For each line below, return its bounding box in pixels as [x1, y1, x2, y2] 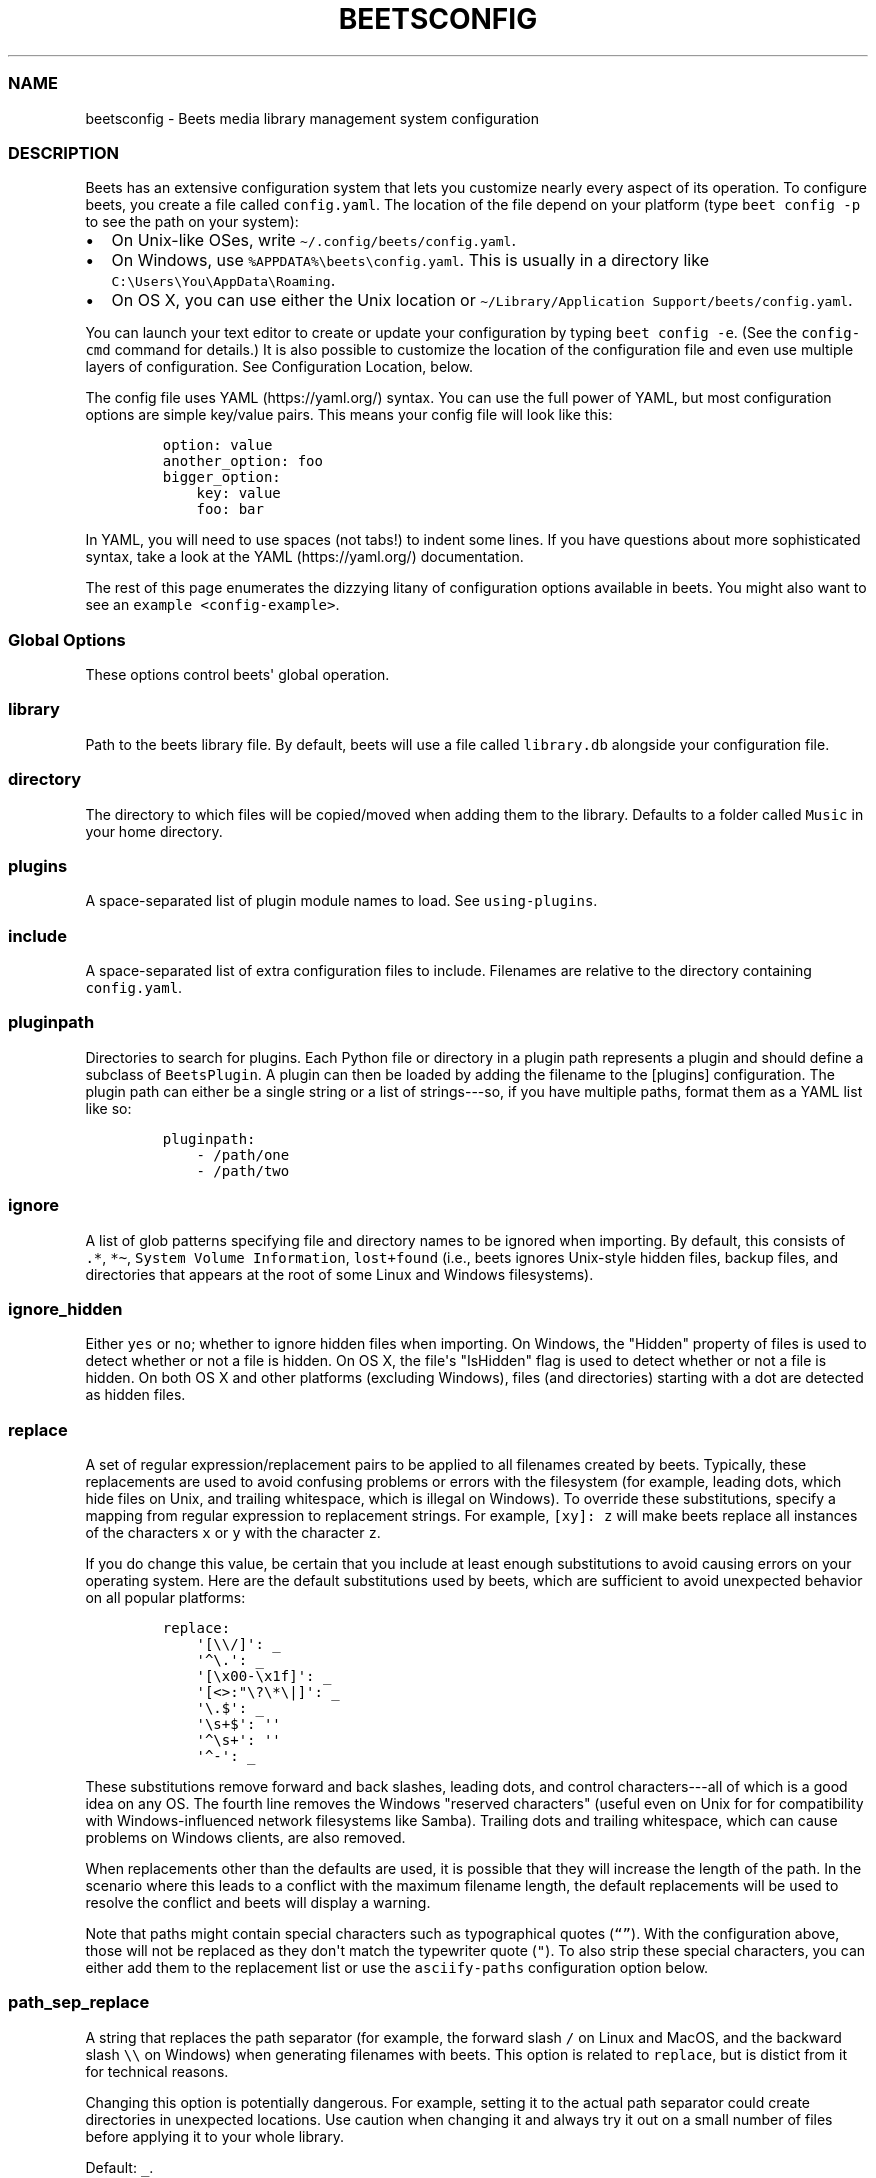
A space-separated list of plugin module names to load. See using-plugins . [85, 892, 598, 910]
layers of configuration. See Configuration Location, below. [85, 358, 474, 376]
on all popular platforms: [85, 1589, 246, 1606]
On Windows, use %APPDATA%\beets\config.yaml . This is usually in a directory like [111, 250, 709, 271]
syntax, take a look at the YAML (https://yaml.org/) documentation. [85, 548, 524, 566]
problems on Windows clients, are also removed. [85, 1829, 406, 1846]
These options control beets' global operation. [85, 666, 390, 683]
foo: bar [196, 501, 264, 518]
